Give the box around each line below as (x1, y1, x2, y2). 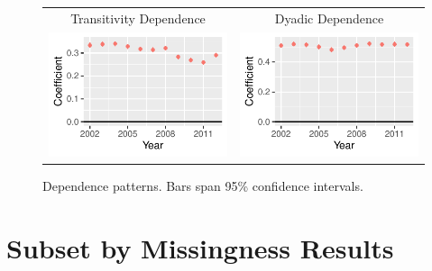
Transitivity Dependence (70, 8, 206, 27)
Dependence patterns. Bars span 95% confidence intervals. (42, 176, 363, 195)
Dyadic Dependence (274, 8, 384, 27)
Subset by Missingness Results (6, 230, 394, 266)
